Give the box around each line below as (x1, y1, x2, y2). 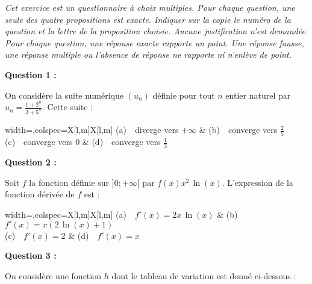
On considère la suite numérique (5, 88, 124, 101)
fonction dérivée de (5, 188, 75, 200)
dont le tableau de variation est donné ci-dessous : (111, 269, 296, 282)
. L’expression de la (222, 176, 293, 188)
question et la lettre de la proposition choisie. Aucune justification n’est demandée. (5, 25, 308, 37)
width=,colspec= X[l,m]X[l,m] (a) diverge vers (5, 123, 179, 136)
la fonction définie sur (29, 176, 110, 188)
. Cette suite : (42, 100, 93, 113)
